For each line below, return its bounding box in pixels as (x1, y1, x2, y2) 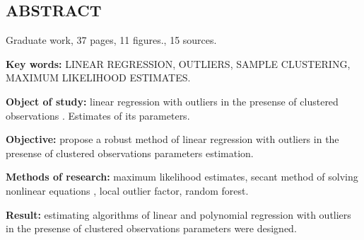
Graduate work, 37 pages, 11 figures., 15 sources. (6, 33, 217, 47)
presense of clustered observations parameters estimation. (6, 145, 254, 160)
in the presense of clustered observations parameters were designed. (6, 221, 297, 236)
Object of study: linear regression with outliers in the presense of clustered (6, 93, 339, 108)
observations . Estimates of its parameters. (6, 108, 190, 122)
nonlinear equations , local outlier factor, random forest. (6, 183, 249, 198)
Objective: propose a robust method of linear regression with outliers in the (6, 132, 339, 147)
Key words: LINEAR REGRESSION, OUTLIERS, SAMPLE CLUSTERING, (6, 56, 351, 71)
